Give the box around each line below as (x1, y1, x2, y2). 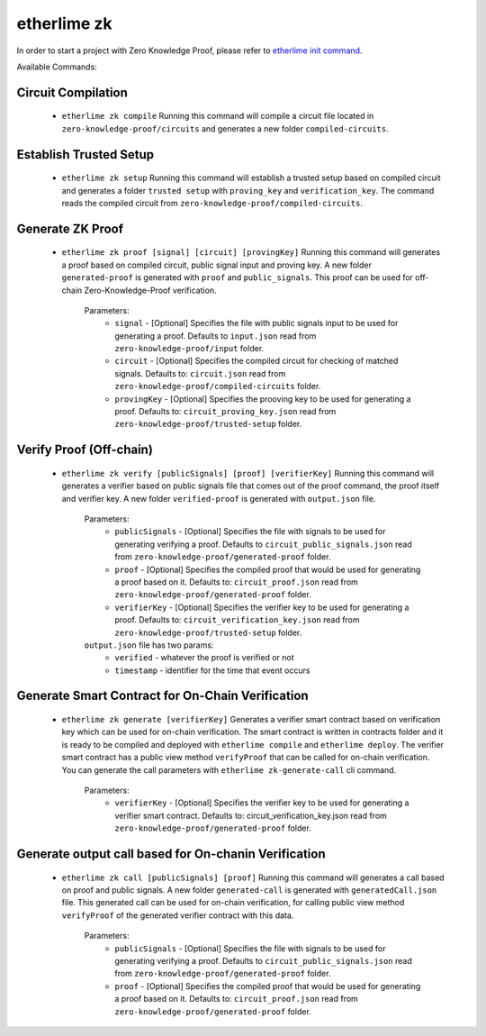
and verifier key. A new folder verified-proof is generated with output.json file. (61, 493, 376, 504)
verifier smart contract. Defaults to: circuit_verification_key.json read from (114, 810, 387, 821)
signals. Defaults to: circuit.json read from (114, 368, 286, 378)
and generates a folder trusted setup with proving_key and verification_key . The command (61, 185, 435, 195)
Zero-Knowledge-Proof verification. (84, 285, 217, 295)
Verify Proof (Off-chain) (16, 442, 153, 458)
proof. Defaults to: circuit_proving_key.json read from (114, 406, 337, 417)
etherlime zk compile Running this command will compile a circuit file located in (61, 111, 374, 122)
